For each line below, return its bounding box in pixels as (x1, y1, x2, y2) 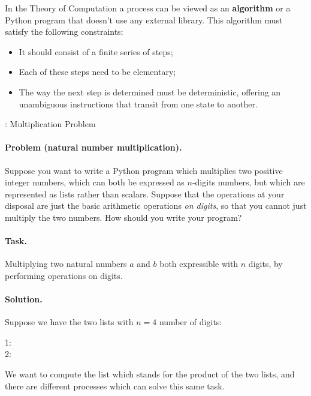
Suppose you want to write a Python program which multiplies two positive (5, 164, 283, 176)
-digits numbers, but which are (192, 176, 305, 188)
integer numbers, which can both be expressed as (5, 176, 185, 188)
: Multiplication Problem (5, 118, 96, 130)
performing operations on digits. (5, 269, 123, 281)
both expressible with (159, 257, 238, 270)
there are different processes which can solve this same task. (5, 379, 225, 392)
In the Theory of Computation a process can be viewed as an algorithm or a (5, 2, 291, 14)
